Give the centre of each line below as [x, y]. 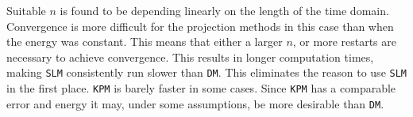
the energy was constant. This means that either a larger [145, 42]
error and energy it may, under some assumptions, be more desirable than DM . [195, 103]
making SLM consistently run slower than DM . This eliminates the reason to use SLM [206, 72]
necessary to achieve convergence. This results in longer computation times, [190, 57]
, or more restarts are [344, 42]
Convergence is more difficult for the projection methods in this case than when [200, 26]
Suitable [26, 10]
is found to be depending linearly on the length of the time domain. [224, 10]
